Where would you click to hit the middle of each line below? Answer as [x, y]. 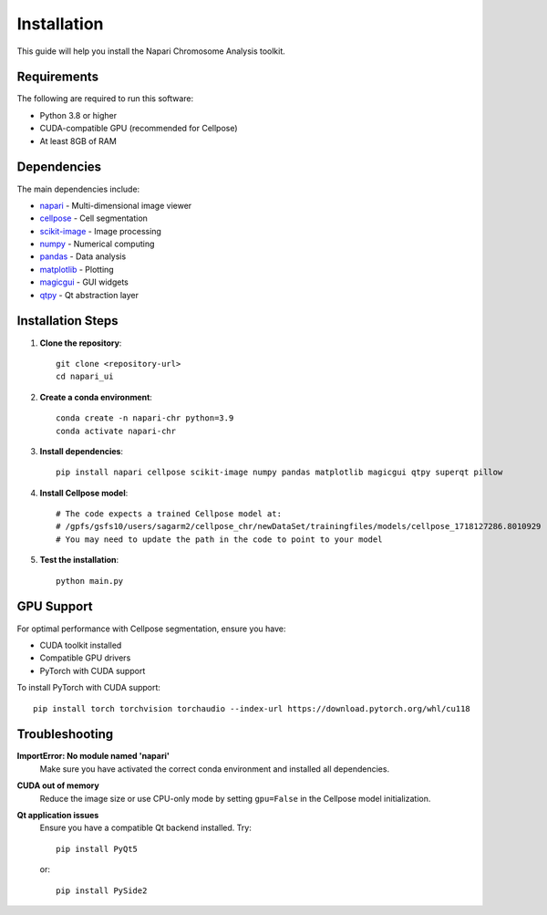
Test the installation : [79, 560]
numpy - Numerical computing [97, 244]
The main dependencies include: [78, 189]
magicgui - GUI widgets [84, 282]
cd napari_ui [85, 377]
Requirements [58, 77]
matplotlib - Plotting [77, 269]
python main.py [90, 581]
